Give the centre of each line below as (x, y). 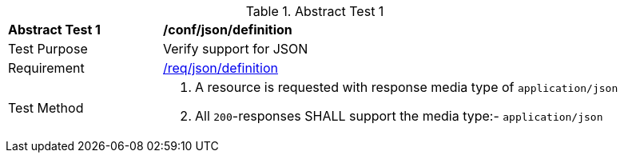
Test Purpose (48, 49)
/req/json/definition (221, 68)
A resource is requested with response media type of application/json (407, 87)
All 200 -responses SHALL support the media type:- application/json (399, 116)
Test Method (46, 108)
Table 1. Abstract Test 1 (315, 11)
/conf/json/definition (228, 30)
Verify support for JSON (236, 49)
